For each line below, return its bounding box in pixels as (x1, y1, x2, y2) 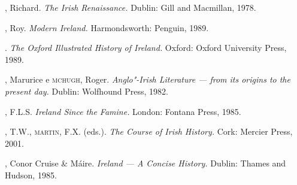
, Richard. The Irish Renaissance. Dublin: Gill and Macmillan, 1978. (5, 1, 256, 13)
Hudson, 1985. (5, 168, 57, 181)
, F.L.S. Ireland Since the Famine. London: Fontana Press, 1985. (5, 105, 241, 117)
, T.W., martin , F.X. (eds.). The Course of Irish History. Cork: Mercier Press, (5, 125, 293, 138)
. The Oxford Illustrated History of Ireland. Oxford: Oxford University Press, (5, 41, 287, 54)
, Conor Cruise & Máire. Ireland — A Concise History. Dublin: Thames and (5, 157, 286, 169)
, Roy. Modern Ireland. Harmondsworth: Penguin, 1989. (5, 21, 209, 34)
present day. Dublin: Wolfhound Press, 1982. (5, 84, 168, 97)
